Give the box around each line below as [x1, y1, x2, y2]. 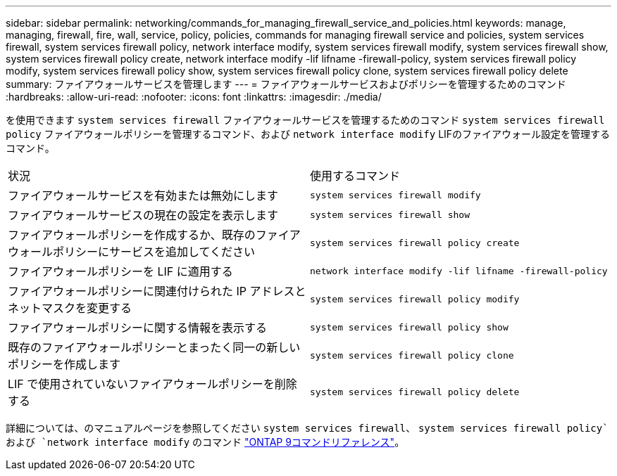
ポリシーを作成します [8, 357, 121, 371]
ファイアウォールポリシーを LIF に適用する [8, 264, 233, 278]
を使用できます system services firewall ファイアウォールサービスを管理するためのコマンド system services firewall [6, 114, 605, 126]
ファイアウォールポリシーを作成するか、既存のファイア [8, 228, 301, 242]
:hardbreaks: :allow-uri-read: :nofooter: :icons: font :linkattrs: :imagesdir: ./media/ [6, 91, 382, 103]
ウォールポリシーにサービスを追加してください [8, 245, 256, 259]
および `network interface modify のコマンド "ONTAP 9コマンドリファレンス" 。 [6, 436, 405, 448]
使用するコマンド [310, 169, 401, 183]
